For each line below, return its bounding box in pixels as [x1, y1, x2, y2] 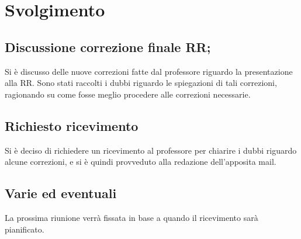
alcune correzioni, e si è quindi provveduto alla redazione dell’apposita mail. [5, 155, 276, 168]
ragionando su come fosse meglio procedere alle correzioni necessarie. [5, 88, 251, 100]
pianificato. [5, 223, 44, 235]
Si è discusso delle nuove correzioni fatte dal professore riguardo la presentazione [5, 65, 293, 77]
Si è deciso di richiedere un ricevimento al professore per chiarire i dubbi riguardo [5, 144, 297, 156]
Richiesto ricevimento [5, 116, 139, 134]
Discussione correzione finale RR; [5, 37, 211, 56]
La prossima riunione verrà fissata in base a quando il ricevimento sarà [5, 211, 258, 223]
